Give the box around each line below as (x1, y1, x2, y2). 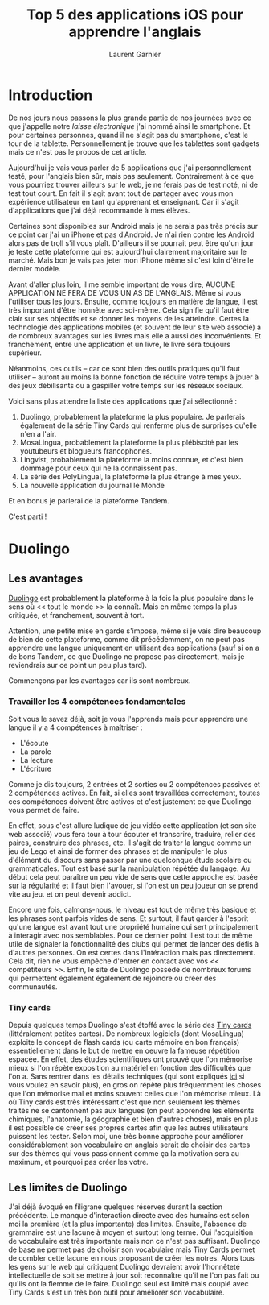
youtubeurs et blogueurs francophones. (19, 445, 153, 456)
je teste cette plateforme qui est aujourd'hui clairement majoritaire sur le (8, 246, 247, 256)
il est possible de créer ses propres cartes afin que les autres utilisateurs (8, 1123, 249, 1133)
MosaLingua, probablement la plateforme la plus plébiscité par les (19, 437, 238, 447)
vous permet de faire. (8, 805, 79, 814)
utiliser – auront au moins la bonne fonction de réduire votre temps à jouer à (8, 372, 259, 382)
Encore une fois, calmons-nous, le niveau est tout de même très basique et (8, 905, 257, 914)
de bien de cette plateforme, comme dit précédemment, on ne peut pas (8, 634, 245, 644)
